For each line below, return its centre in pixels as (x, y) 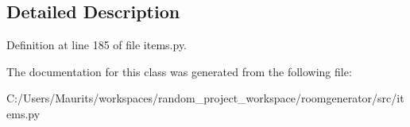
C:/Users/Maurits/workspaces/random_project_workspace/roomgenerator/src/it (205, 98)
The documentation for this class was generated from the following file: (179, 71)
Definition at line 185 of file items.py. (97, 45)
